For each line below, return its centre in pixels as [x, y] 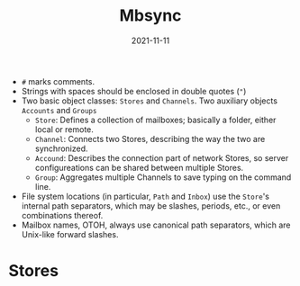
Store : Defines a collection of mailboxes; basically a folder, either [155, 120]
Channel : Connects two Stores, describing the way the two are [150, 139]
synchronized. [61, 148]
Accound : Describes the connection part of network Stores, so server [162, 157]
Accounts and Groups [59, 110]
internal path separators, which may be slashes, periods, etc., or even [151, 206]
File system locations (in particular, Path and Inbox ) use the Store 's [145, 196]
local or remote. [64, 129]
